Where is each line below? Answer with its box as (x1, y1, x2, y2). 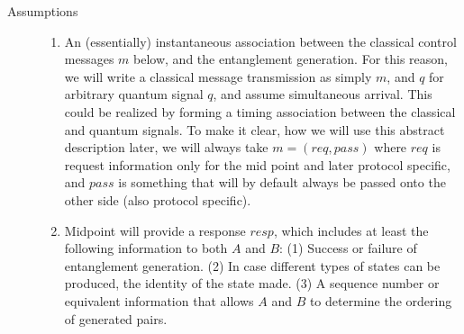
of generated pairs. (64, 309, 168, 328)
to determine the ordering (309, 291, 452, 310)
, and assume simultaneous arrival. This (213, 85, 432, 104)
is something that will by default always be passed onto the (118, 173, 446, 192)
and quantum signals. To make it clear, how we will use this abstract (64, 120, 445, 139)
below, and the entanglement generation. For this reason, (133, 50, 448, 68)
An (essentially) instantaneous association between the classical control (64, 32, 457, 50)
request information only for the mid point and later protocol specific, (64, 155, 450, 174)
